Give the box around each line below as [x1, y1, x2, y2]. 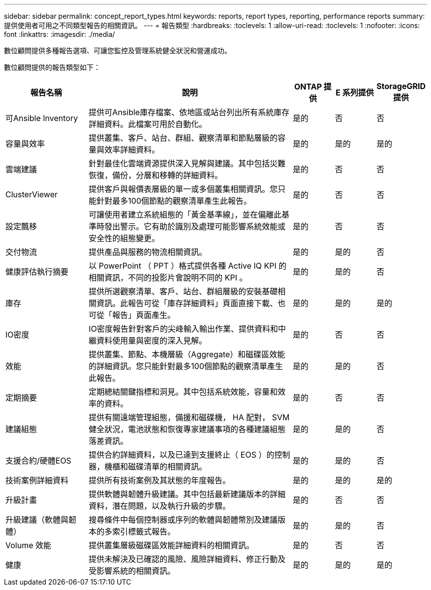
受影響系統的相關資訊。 [89, 566, 176, 576]
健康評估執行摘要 [5, 267, 69, 277]
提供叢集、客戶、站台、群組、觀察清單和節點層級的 [89, 133, 278, 143]
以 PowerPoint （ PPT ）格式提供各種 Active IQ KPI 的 [89, 261, 287, 271]
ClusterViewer [5, 189, 58, 199]
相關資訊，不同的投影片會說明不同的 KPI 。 [89, 273, 247, 282]
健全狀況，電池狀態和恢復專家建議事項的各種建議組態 [89, 424, 286, 434]
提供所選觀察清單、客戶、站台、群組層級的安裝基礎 [89, 286, 278, 296]
